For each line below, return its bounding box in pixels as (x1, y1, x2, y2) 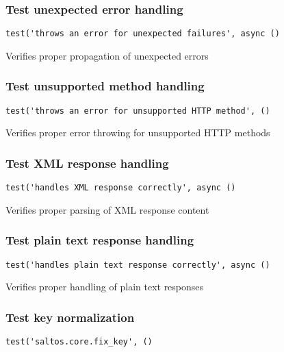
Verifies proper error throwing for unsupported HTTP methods (5, 125, 270, 140)
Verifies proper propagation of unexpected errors (5, 48, 209, 62)
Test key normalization (5, 308, 135, 325)
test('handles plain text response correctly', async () (5, 260, 270, 270)
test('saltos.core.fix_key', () (5, 337, 153, 347)
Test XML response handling (5, 154, 169, 171)
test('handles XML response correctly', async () (5, 183, 236, 193)
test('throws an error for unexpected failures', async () (5, 29, 280, 39)
